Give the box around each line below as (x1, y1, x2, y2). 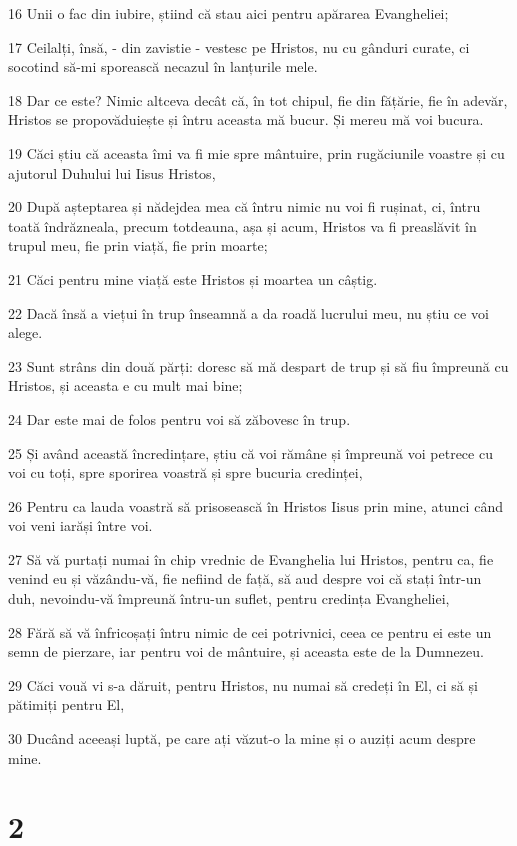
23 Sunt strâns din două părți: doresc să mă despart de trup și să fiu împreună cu (8, 355, 509, 376)
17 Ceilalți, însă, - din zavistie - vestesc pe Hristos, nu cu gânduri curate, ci (8, 36, 470, 57)
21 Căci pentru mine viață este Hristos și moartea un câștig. (8, 268, 378, 289)
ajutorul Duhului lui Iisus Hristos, (8, 162, 216, 183)
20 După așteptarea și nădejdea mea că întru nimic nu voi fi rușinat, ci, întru (8, 196, 481, 217)
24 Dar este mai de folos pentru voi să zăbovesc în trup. (8, 408, 351, 429)
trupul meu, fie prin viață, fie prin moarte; (8, 235, 268, 256)
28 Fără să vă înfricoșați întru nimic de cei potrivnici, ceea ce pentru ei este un (8, 621, 492, 642)
